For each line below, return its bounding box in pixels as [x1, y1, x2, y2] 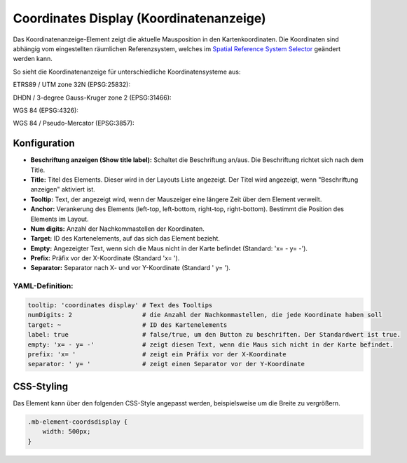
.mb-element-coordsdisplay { [27, 417, 128, 426]
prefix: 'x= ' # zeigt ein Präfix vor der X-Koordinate [27, 350, 287, 358]
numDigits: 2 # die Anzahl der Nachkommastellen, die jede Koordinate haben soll [27, 311, 382, 319]
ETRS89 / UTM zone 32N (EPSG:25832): [13, 81, 131, 89]
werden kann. [13, 55, 53, 63]
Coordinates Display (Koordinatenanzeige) [13, 11, 266, 26]
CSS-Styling [13, 380, 69, 392]
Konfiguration [13, 137, 75, 149]
